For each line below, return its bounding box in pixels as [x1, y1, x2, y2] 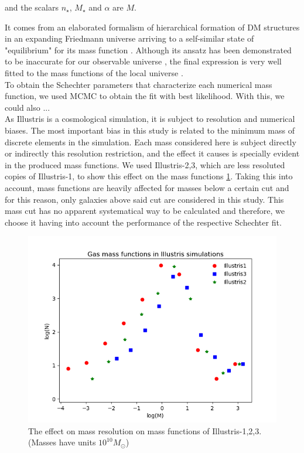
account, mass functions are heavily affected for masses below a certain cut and [5, 181, 289, 193]
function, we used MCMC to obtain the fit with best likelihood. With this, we [5, 90, 285, 102]
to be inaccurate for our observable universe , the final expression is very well [5, 55, 282, 67]
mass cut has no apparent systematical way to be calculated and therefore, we [5, 205, 285, 217]
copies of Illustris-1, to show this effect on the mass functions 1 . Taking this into [5, 170, 293, 182]
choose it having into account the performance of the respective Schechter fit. [5, 216, 282, 228]
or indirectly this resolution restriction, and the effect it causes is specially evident [5, 147, 300, 159]
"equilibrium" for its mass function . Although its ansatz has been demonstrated [5, 43, 292, 56]
